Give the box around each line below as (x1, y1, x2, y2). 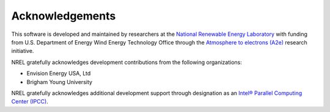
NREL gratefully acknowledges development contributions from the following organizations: (11, 58, 243, 66)
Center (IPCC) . (11, 98, 48, 105)
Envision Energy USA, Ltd (26, 70, 91, 77)
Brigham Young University (26, 78, 93, 85)
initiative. (11, 47, 34, 55)
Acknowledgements (11, 9, 116, 23)
